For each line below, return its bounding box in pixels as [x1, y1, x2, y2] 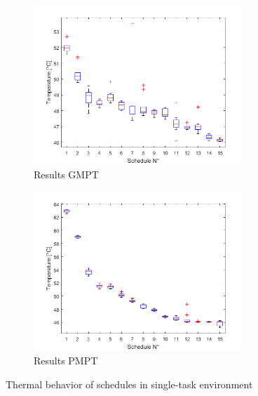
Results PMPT [34, 353, 98, 368]
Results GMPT [34, 167, 99, 182]
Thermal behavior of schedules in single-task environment [6, 376, 253, 391]
